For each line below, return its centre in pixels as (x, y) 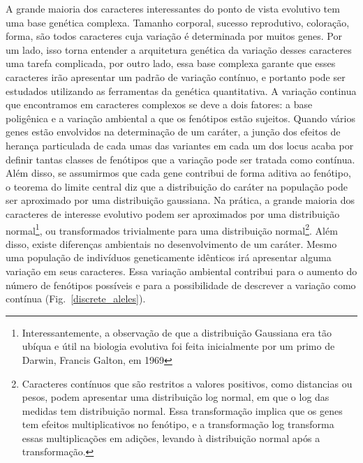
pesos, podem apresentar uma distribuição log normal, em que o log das (176, 397)
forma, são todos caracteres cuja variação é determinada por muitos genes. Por (174, 36)
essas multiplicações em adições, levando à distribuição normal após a (171, 438)
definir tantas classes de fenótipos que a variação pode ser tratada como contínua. (180, 159)
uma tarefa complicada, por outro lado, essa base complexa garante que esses (171, 63)
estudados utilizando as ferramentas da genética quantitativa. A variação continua (181, 90)
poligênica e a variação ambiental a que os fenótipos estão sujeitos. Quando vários (181, 118)
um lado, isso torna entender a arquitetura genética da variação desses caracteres (179, 49)
